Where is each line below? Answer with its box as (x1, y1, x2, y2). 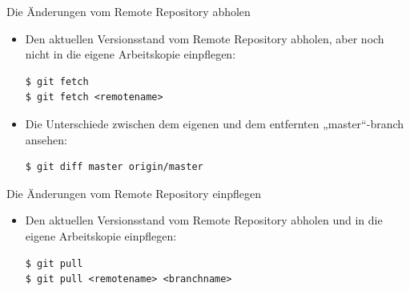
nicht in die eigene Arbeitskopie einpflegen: (25, 46, 236, 63)
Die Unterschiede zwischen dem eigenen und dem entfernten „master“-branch (25, 115, 404, 131)
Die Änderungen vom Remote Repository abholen (6, 3, 251, 19)
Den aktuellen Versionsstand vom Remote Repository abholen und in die (25, 212, 383, 228)
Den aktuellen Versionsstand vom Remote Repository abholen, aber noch (25, 30, 384, 46)
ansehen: (25, 131, 67, 148)
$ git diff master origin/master (25, 161, 203, 173)
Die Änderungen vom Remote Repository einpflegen (6, 184, 262, 201)
